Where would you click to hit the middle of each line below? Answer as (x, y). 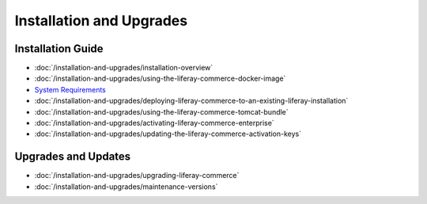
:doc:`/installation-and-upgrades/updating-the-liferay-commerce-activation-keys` (168, 134)
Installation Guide (59, 49)
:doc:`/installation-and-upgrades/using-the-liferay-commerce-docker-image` (160, 78)
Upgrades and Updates (73, 157)
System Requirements (70, 89)
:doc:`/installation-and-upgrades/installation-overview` (124, 68)
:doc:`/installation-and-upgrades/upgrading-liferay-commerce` (137, 176)
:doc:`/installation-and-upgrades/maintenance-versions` (126, 187)
